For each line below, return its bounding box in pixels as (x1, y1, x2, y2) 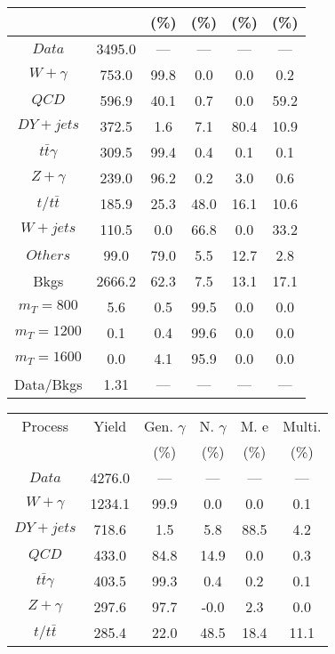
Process (21, 416, 68, 436)
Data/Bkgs (14, 374, 83, 394)
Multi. (283, 416, 322, 436)
